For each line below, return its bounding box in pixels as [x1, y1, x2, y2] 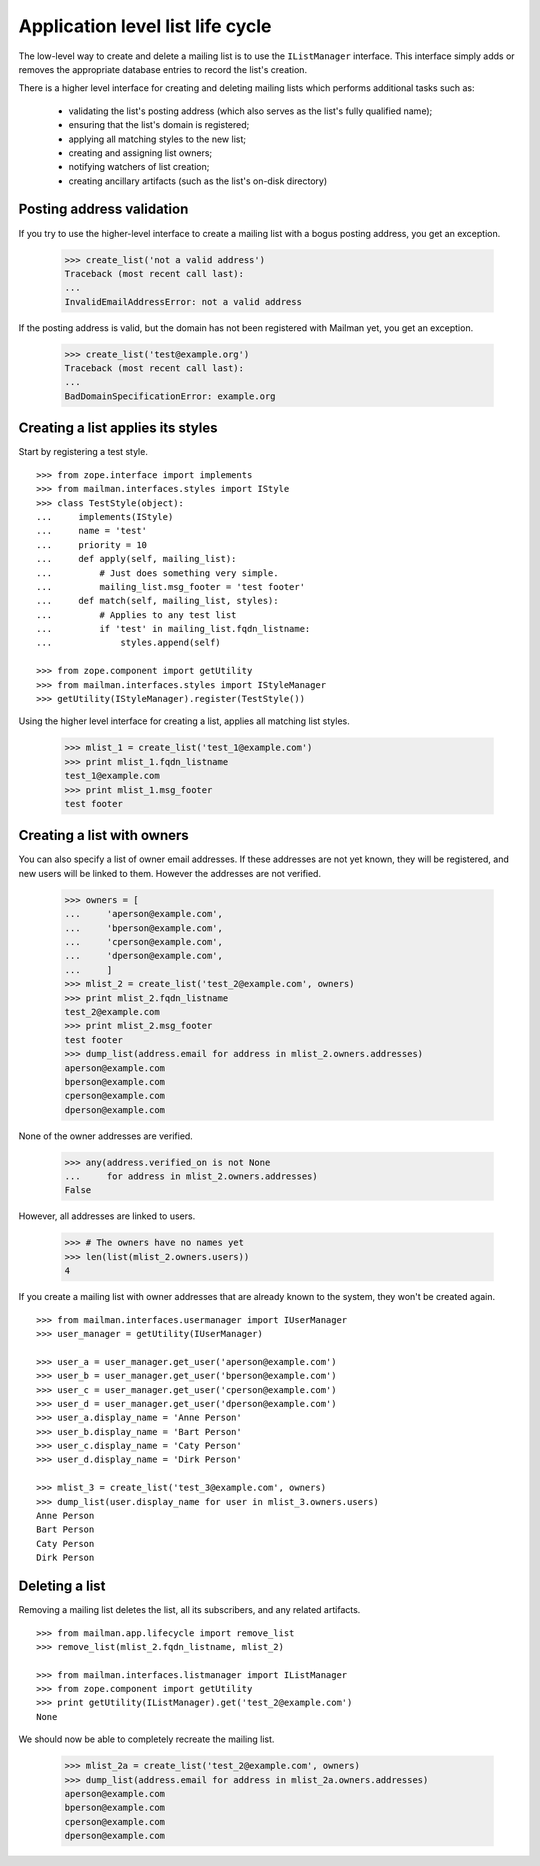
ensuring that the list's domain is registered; [68, 119, 250, 131]
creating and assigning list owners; [68, 146, 213, 159]
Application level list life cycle [18, 15, 272, 37]
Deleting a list [18, 1578, 106, 1595]
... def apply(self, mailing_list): [36, 553, 237, 565]
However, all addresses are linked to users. [18, 1210, 196, 1222]
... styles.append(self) [36, 637, 222, 649]
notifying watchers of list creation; [68, 161, 210, 173]
